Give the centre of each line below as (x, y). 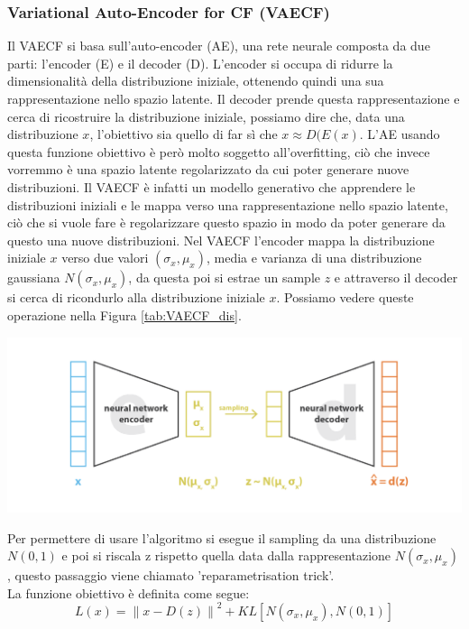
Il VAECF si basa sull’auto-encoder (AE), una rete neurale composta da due (219, 46)
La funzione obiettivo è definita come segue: (129, 592)
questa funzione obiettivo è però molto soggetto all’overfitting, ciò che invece (219, 151)
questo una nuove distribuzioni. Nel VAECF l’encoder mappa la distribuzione (221, 240)
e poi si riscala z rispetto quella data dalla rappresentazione (226, 555)
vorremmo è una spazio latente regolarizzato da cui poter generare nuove (208, 169)
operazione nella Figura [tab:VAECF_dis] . (124, 314)
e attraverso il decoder (396, 277)
